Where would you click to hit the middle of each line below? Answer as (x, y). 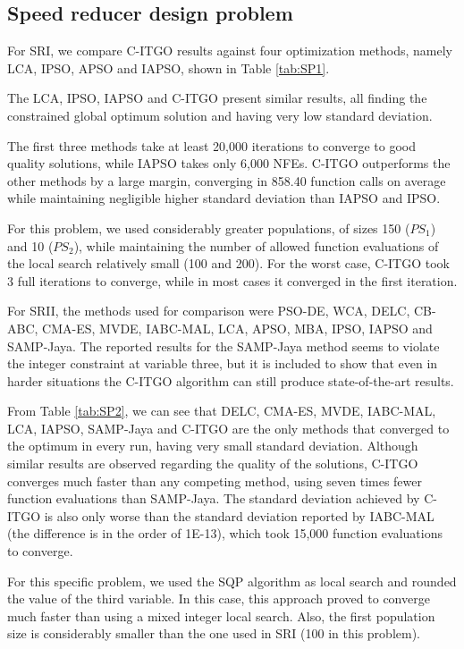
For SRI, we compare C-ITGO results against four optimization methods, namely (230, 51)
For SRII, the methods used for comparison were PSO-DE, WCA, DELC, (209, 311)
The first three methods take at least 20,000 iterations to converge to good (211, 145)
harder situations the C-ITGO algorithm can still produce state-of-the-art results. (231, 380)
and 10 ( (30, 245)
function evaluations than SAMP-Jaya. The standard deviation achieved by (214, 498)
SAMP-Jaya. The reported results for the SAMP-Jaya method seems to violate (224, 346)
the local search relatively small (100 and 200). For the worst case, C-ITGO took (228, 263)
